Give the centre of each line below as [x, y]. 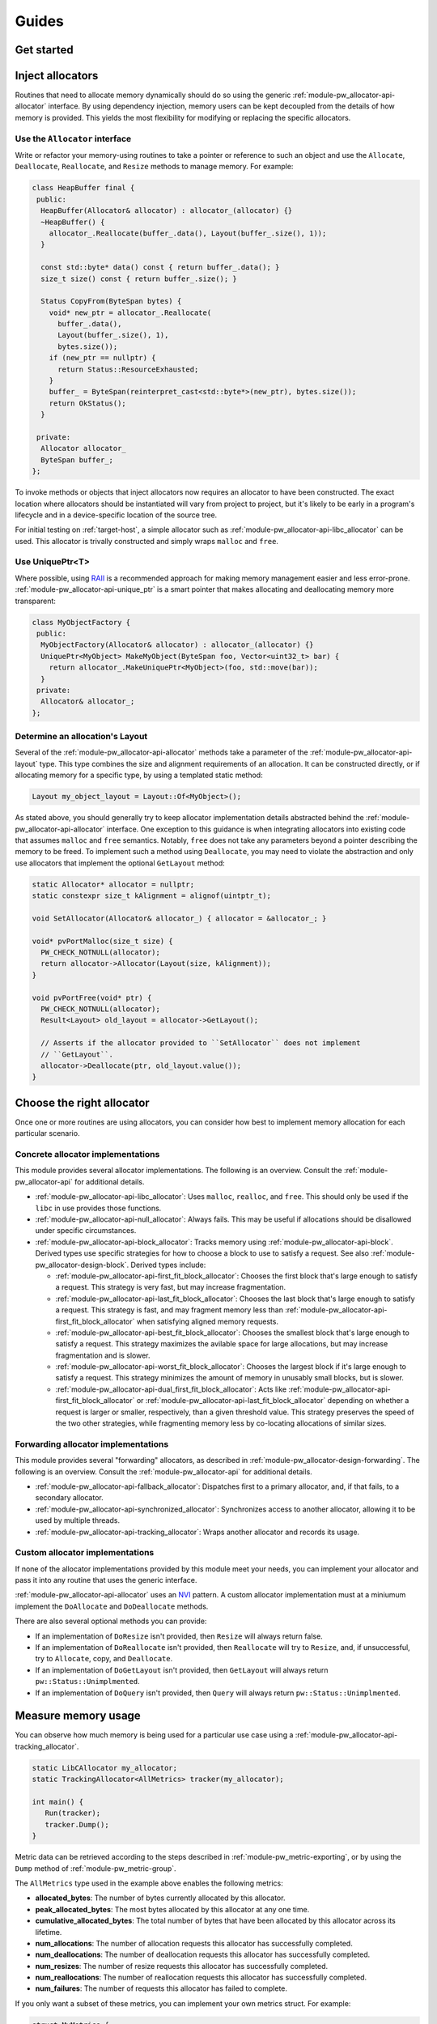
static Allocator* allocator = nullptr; [113, 884]
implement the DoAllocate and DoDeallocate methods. [112, 1606]
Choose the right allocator [82, 1102]
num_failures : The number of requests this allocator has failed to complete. [161, 1988]
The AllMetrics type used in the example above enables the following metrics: [149, 1883]
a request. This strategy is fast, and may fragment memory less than [169, 1310]
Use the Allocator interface [73, 138]
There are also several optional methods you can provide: [111, 1621]
